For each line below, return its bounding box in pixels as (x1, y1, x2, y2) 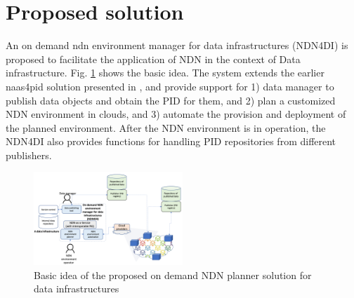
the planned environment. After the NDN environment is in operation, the (6, 120, 326, 135)
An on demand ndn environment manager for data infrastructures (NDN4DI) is (6, 38, 348, 53)
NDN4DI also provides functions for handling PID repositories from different (6, 134, 336, 149)
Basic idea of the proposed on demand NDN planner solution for (34, 267, 312, 282)
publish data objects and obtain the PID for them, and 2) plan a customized (6, 93, 336, 107)
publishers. (6, 147, 52, 162)
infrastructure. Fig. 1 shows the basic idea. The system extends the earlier (6, 65, 324, 80)
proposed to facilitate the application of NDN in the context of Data (6, 51, 301, 66)
